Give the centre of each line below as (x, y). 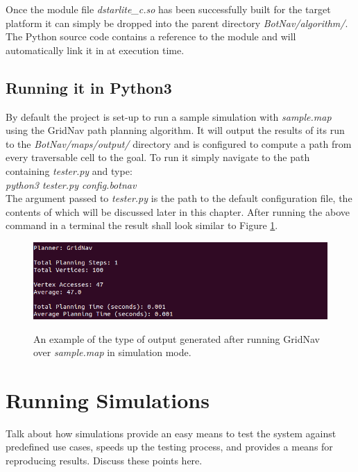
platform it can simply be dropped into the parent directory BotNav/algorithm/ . (177, 23)
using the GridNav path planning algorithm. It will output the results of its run (175, 130)
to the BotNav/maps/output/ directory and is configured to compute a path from (179, 143)
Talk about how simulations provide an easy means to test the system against (171, 433)
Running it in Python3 (89, 87)
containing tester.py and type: (69, 170)
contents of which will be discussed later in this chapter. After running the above (178, 211)
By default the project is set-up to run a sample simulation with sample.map (169, 116)
